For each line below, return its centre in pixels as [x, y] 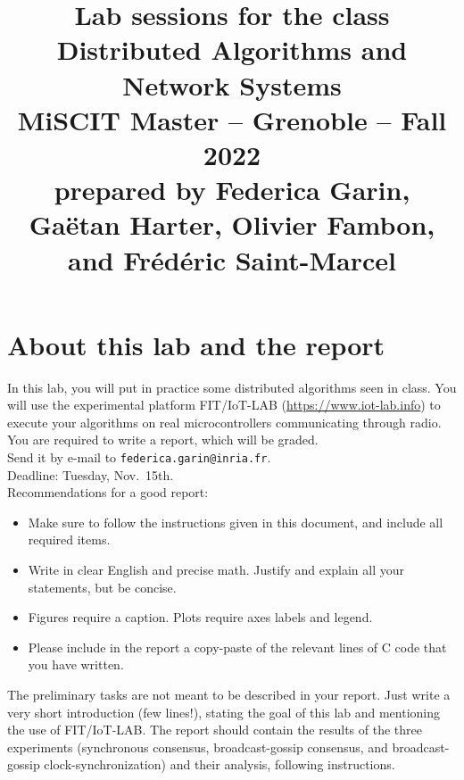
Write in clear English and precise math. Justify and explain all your [216, 570]
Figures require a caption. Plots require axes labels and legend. [200, 617]
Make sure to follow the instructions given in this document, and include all [236, 522]
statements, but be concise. [102, 587]
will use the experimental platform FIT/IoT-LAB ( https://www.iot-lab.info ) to [224, 405]
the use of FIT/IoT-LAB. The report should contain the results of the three [215, 730]
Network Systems [232, 84]
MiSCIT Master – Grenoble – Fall [232, 119]
